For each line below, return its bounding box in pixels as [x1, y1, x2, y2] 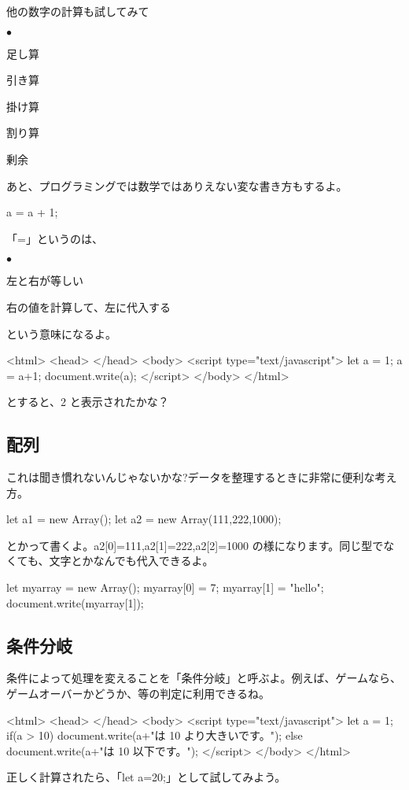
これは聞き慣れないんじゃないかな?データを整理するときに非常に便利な [6, 469, 375, 485]
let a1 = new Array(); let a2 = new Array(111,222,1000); [6, 511, 282, 527]
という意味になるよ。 [6, 325, 116, 341]
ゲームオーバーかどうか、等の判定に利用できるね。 [6, 685, 270, 702]
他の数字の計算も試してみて [6, 3, 149, 19]
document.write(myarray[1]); [6, 594, 144, 611]
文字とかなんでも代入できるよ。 [49, 552, 214, 569]
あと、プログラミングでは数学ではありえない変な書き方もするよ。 [6, 177, 348, 194]
